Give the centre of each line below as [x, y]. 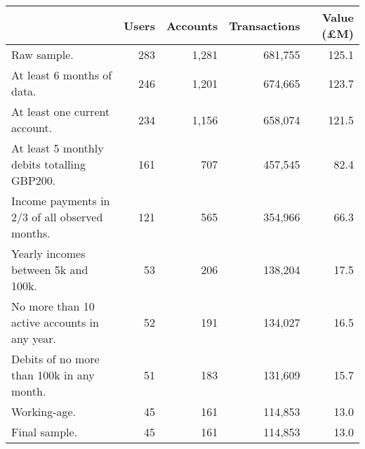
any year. [34, 338]
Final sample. [45, 432]
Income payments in [61, 201]
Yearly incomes [48, 253]
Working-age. [44, 411]
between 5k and [50, 269]
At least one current [61, 111]
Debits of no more [55, 359]
